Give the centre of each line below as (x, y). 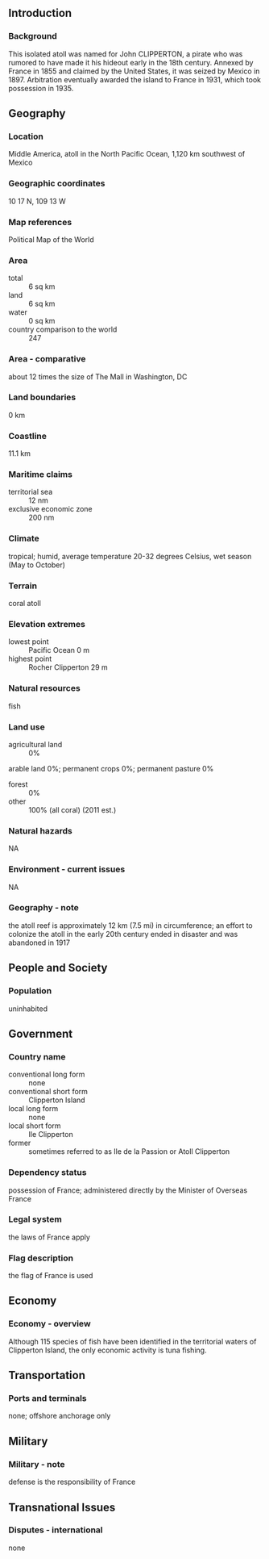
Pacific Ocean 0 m (59, 650)
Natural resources (44, 688)
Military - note (37, 1464)
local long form (33, 1109)
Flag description (41, 1258)
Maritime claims (40, 474)
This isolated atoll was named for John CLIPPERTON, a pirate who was (126, 54)
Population (30, 991)
